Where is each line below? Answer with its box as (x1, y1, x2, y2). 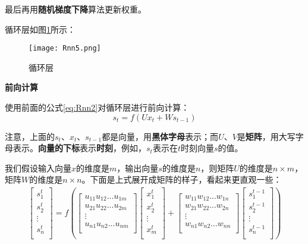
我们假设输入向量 (5, 161, 71, 174)
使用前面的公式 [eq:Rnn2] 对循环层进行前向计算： (5, 101, 190, 114)
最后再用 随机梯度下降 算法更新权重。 (5, 3, 146, 15)
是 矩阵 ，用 (237, 130, 279, 142)
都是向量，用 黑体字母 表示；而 (102, 130, 219, 142)
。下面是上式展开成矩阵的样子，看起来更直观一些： (81, 173, 282, 186)
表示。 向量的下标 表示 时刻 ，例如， (12, 142, 146, 154)
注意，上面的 (5, 130, 55, 142)
